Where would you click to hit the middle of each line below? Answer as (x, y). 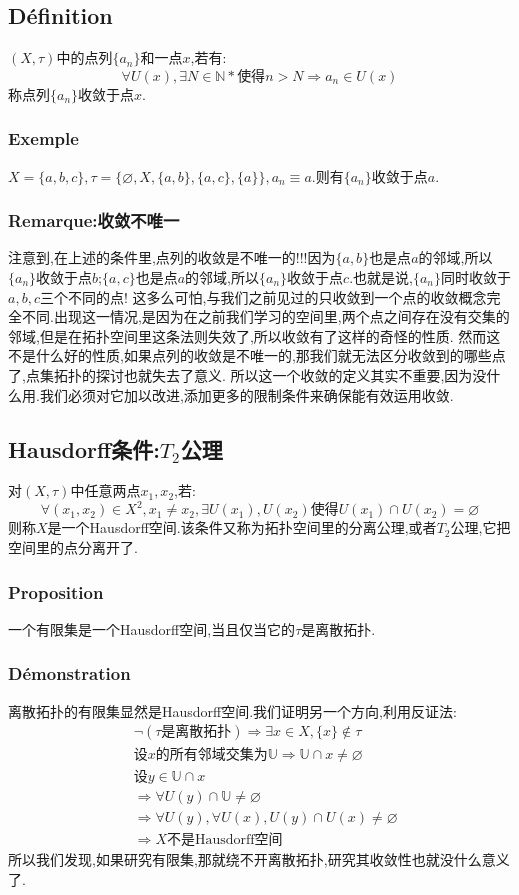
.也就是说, (381, 277)
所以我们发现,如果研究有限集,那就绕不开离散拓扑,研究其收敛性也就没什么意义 (259, 859)
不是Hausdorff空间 (224, 840)
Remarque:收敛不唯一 (94, 220)
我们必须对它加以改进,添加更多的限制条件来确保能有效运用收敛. (246, 394)
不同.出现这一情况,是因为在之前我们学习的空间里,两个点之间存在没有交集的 (265, 316)
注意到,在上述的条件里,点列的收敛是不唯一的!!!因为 (172, 257)
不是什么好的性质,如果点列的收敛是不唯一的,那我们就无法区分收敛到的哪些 (250, 355)
